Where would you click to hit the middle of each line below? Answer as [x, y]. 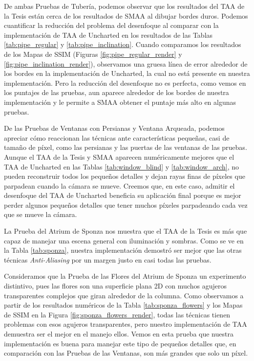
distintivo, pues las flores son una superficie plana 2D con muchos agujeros [115, 286]
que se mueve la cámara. [41, 214]
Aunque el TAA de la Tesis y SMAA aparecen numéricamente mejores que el [119, 156]
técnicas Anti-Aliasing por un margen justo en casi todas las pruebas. [108, 259]
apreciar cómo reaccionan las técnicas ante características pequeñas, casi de [117, 137]
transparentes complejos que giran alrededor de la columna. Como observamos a [124, 295]
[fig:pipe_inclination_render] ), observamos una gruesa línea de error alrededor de [126, 63]
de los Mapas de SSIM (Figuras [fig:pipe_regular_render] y [93, 54]
